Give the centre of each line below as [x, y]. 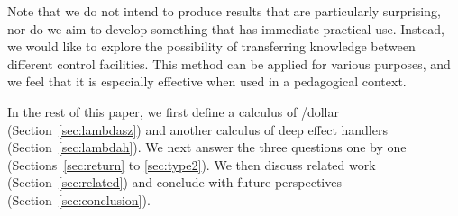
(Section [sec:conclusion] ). [79, 199]
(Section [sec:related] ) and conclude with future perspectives [174, 182]
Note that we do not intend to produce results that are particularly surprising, [224, 11]
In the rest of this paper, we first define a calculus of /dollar [173, 111]
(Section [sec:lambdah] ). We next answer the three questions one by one [207, 147]
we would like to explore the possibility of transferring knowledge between [211, 46]
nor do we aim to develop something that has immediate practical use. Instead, [226, 28]
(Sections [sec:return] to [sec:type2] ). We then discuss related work [192, 164]
